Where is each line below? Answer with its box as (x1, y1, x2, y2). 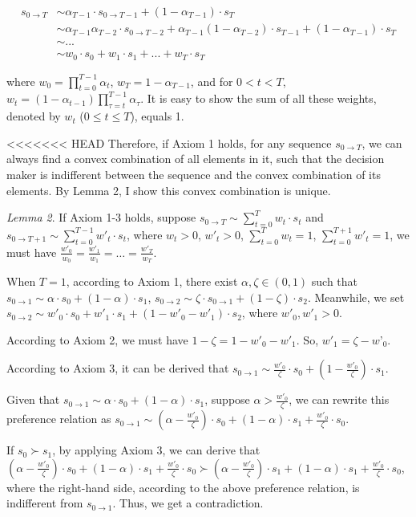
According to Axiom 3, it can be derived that (6, 360, 229, 377)
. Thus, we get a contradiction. (112, 495, 264, 511)
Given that (6, 391, 60, 408)
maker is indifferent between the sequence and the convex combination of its (6, 165, 381, 182)
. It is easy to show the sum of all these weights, (140, 90, 377, 107)
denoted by (6, 108, 61, 124)
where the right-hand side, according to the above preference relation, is (6, 478, 360, 495)
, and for (190, 72, 233, 89)
